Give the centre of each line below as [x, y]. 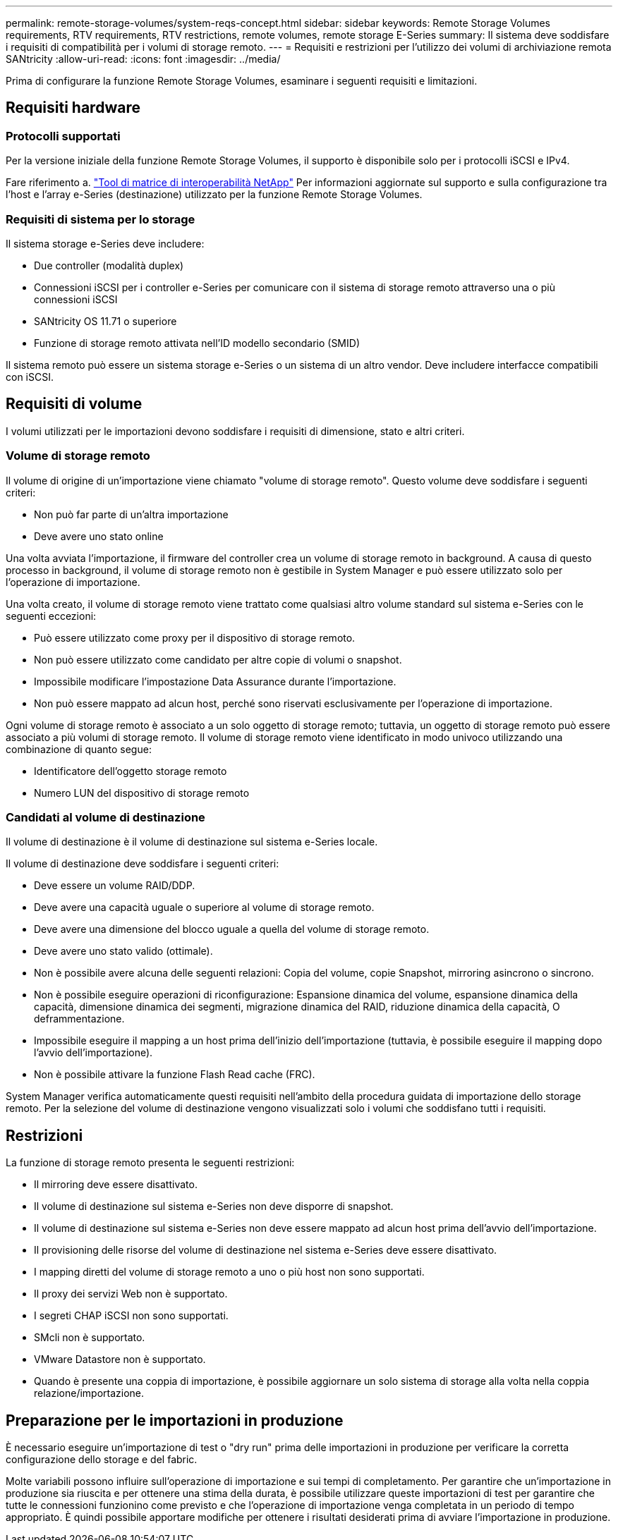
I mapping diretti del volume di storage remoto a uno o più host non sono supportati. [229, 1272]
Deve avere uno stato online [99, 536]
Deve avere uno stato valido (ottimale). [123, 951]
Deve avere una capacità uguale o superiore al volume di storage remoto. [204, 908]
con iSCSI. [30, 377]
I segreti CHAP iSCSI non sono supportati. [131, 1316]
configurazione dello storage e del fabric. [102, 1459]
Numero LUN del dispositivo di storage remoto [142, 793]
